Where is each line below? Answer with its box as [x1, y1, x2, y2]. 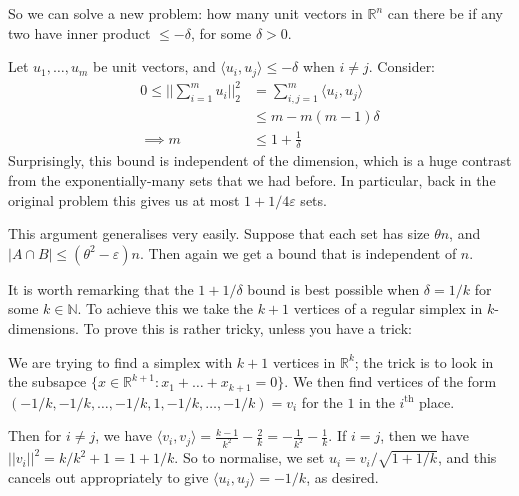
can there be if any [387, 3, 503, 23]
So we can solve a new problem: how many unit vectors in [8, 3, 363, 23]
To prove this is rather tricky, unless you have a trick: [83, 317, 412, 338]
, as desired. [306, 466, 379, 487]
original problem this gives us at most [8, 189, 240, 210]
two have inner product [8, 22, 151, 43]
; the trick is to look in [354, 351, 494, 372]
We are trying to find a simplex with [8, 351, 233, 372]
